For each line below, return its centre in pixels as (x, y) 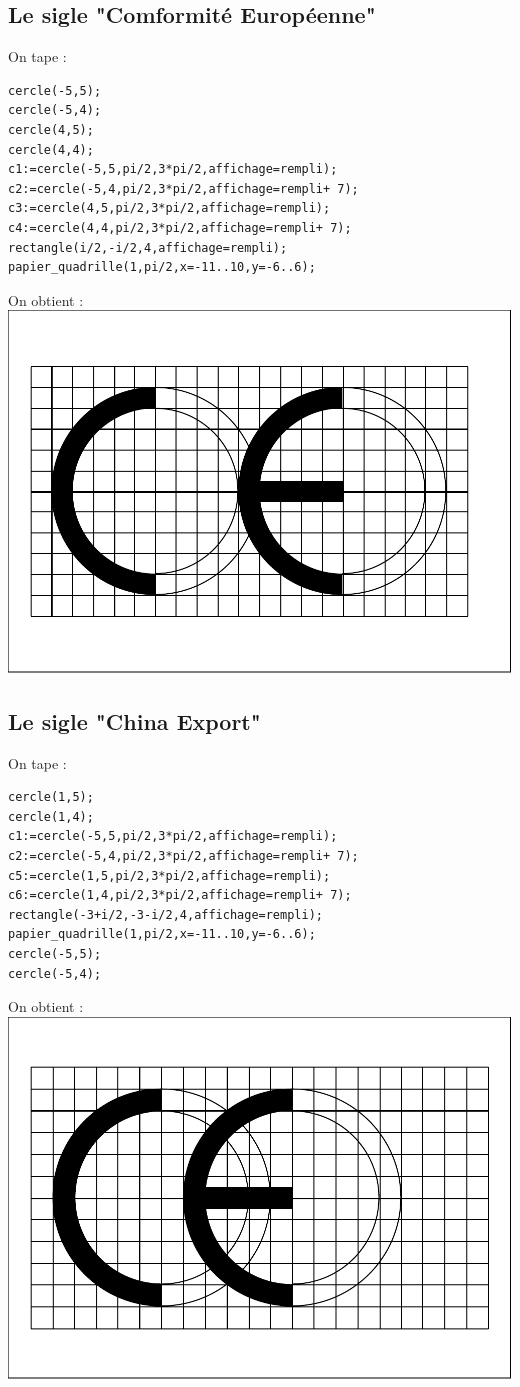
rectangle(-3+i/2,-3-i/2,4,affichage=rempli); (165, 914)
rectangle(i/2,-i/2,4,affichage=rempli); (148, 247)
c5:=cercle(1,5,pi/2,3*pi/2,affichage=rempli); (169, 875)
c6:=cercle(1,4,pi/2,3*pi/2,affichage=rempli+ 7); (180, 895)
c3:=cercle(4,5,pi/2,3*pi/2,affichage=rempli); (169, 208)
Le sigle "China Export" (134, 720)
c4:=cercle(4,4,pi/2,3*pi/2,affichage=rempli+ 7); (180, 227)
